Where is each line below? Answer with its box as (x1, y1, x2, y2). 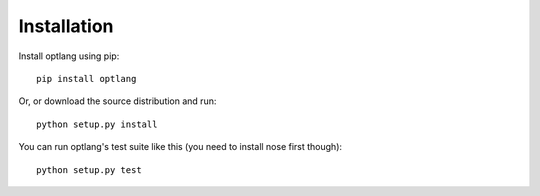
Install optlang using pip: (18, 50, 120, 62)
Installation (18, 15, 114, 37)
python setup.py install (36, 118, 158, 130)
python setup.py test (36, 164, 142, 175)
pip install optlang (36, 73, 137, 84)
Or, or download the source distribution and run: (18, 95, 217, 107)
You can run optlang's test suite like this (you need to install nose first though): (18, 141, 343, 153)
